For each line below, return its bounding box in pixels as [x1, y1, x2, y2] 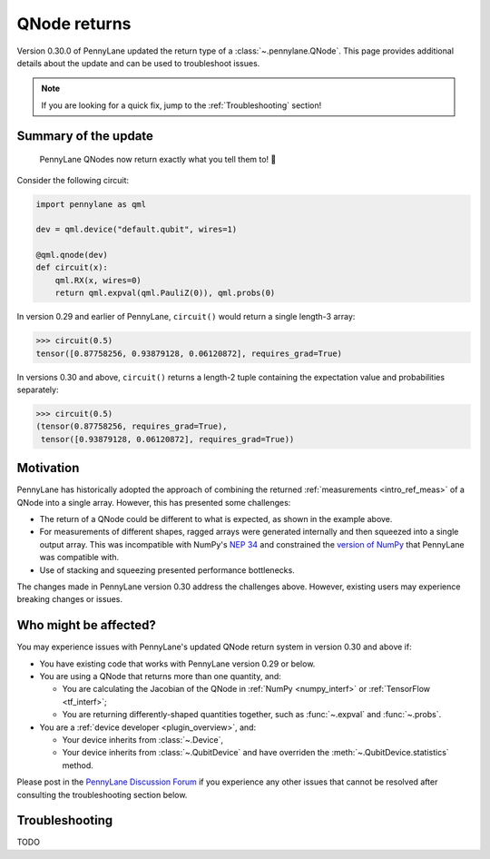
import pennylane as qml [35, 199, 147, 209]
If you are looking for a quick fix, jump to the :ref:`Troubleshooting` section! [41, 100, 322, 111]
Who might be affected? [16, 617, 156, 633]
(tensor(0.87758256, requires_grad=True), [35, 421, 228, 431]
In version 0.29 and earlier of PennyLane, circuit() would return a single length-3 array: [16, 311, 356, 322]
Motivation [16, 460, 80, 476]
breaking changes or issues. [16, 594, 122, 605]
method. [62, 759, 94, 771]
